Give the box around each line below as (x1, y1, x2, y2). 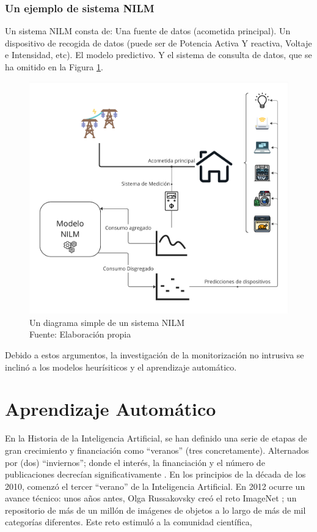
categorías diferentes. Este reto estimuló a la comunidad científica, (5, 515, 252, 528)
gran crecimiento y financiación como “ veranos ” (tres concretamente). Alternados (5, 443, 309, 456)
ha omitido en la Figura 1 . (5, 61, 103, 73)
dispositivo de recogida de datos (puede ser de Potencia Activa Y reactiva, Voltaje (5, 36, 312, 49)
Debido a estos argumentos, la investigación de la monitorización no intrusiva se (5, 349, 304, 361)
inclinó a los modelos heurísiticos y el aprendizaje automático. (5, 360, 237, 373)
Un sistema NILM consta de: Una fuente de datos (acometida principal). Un (5, 24, 291, 37)
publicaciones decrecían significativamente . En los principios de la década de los (5, 468, 306, 481)
